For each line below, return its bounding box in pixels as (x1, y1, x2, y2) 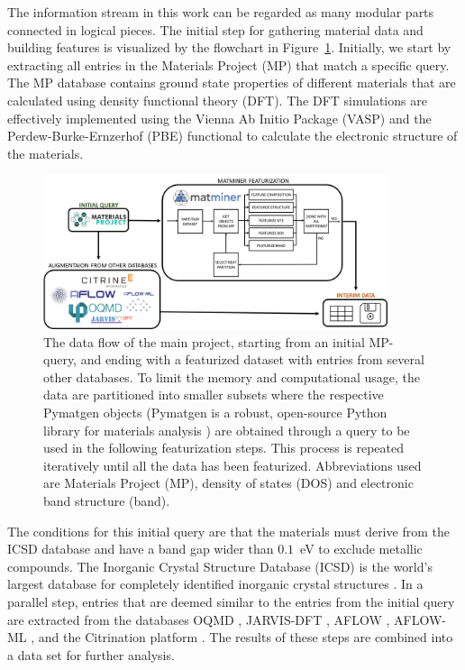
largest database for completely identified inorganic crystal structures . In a (7, 574, 424, 593)
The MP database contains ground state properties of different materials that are (7, 73, 456, 92)
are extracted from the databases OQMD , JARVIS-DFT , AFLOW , (7, 610, 390, 629)
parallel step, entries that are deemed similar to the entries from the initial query (7, 592, 455, 610)
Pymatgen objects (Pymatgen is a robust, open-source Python (43, 402, 387, 421)
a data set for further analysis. (7, 645, 175, 664)
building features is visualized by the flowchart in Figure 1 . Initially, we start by (7, 38, 451, 57)
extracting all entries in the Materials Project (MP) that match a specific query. (7, 55, 450, 74)
